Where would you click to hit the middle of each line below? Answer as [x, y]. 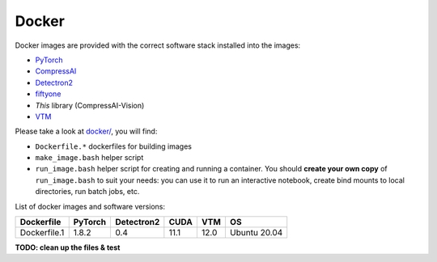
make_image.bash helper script [89, 158]
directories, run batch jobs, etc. [87, 192]
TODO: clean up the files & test [68, 247]
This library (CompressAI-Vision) [90, 105]
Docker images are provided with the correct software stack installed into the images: [158, 45]
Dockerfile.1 [42, 233]
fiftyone [48, 94]
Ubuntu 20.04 [256, 233]
